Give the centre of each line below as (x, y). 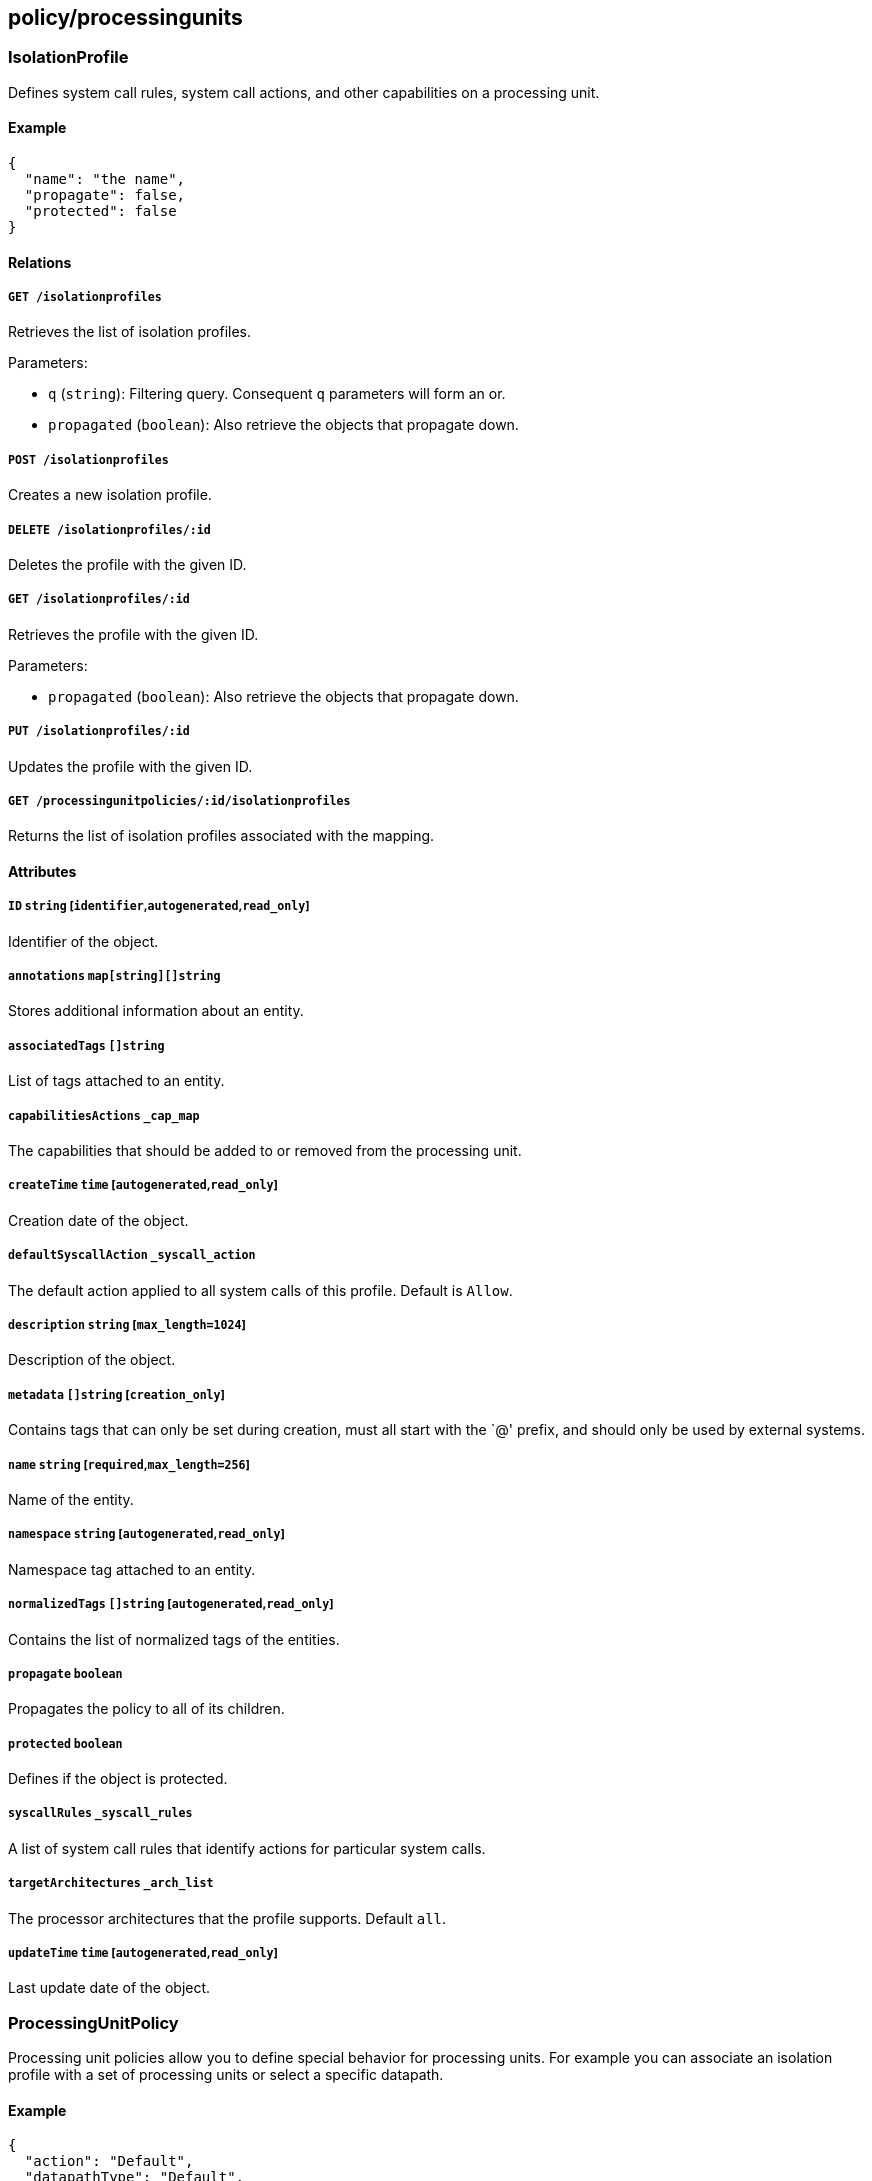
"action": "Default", (109, 2161)
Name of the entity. (71, 1499)
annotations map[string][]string (114, 976)
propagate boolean (65, 1673)
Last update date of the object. (109, 1988)
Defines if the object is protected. (118, 1779)
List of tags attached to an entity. (116, 1081)
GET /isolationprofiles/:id (99, 599)
